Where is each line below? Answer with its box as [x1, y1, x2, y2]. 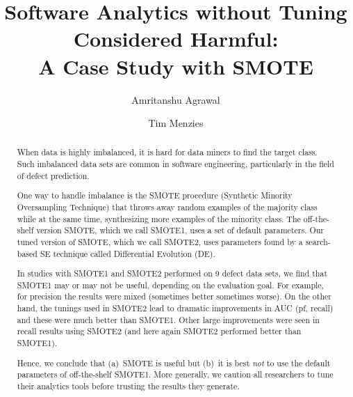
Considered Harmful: [73, 24, 279, 53]
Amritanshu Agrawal [131, 92, 220, 107]
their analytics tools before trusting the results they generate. [17, 380, 240, 391]
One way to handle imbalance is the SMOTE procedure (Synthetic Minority [17, 189, 293, 201]
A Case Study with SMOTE [38, 52, 313, 80]
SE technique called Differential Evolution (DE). [40, 247, 215, 259]
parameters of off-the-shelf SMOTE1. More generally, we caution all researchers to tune [17, 368, 334, 380]
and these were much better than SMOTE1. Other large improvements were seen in [17, 313, 320, 325]
